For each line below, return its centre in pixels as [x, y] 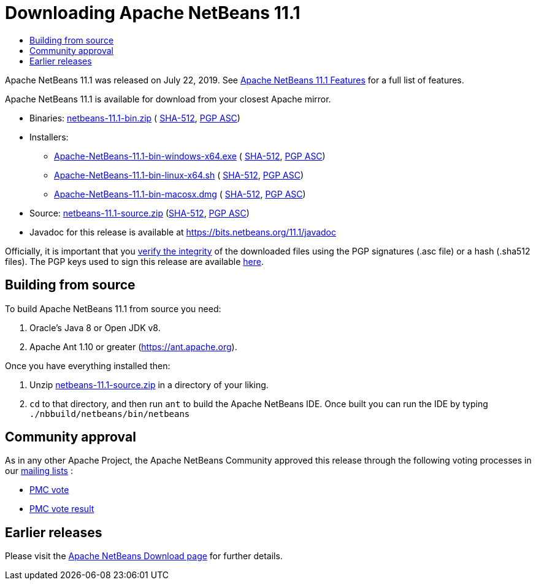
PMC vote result [62, 509]
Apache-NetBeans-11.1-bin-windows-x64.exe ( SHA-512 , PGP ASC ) [190, 156]
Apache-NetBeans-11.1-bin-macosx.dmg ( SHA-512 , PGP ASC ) [180, 194]
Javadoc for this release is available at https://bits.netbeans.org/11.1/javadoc [183, 232]
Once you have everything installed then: [88, 365]
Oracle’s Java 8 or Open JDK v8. [95, 327]
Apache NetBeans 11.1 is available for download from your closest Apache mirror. [168, 99]
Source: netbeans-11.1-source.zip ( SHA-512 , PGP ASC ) [140, 213]
